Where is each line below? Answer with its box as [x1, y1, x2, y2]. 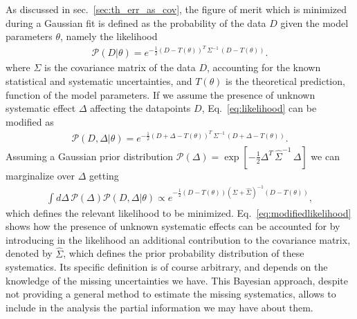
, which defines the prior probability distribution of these [63, 246, 304, 260]
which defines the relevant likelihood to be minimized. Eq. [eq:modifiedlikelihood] [6, 205, 351, 220]
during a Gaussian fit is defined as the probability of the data [6, 15, 266, 30]
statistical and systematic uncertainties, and [6, 73, 192, 88]
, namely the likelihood [60, 29, 158, 43]
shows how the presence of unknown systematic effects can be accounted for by [6, 219, 340, 233]
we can [311, 148, 340, 163]
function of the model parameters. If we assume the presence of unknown [6, 87, 315, 101]
